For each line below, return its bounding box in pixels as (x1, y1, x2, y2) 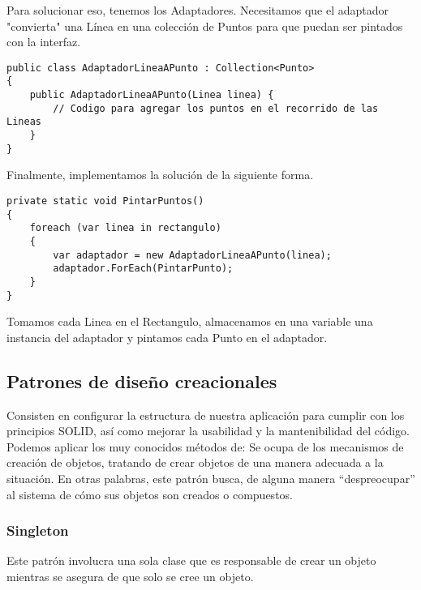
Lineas (6, 116, 41, 128)
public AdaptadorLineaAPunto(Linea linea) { (29, 89, 274, 101)
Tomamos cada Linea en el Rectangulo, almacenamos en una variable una (6, 313, 373, 330)
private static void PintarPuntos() (6, 195, 204, 207)
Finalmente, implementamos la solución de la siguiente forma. (6, 166, 314, 183)
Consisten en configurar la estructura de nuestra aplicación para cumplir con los (6, 406, 405, 423)
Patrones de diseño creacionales (6, 368, 277, 393)
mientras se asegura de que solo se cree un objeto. (6, 567, 254, 584)
